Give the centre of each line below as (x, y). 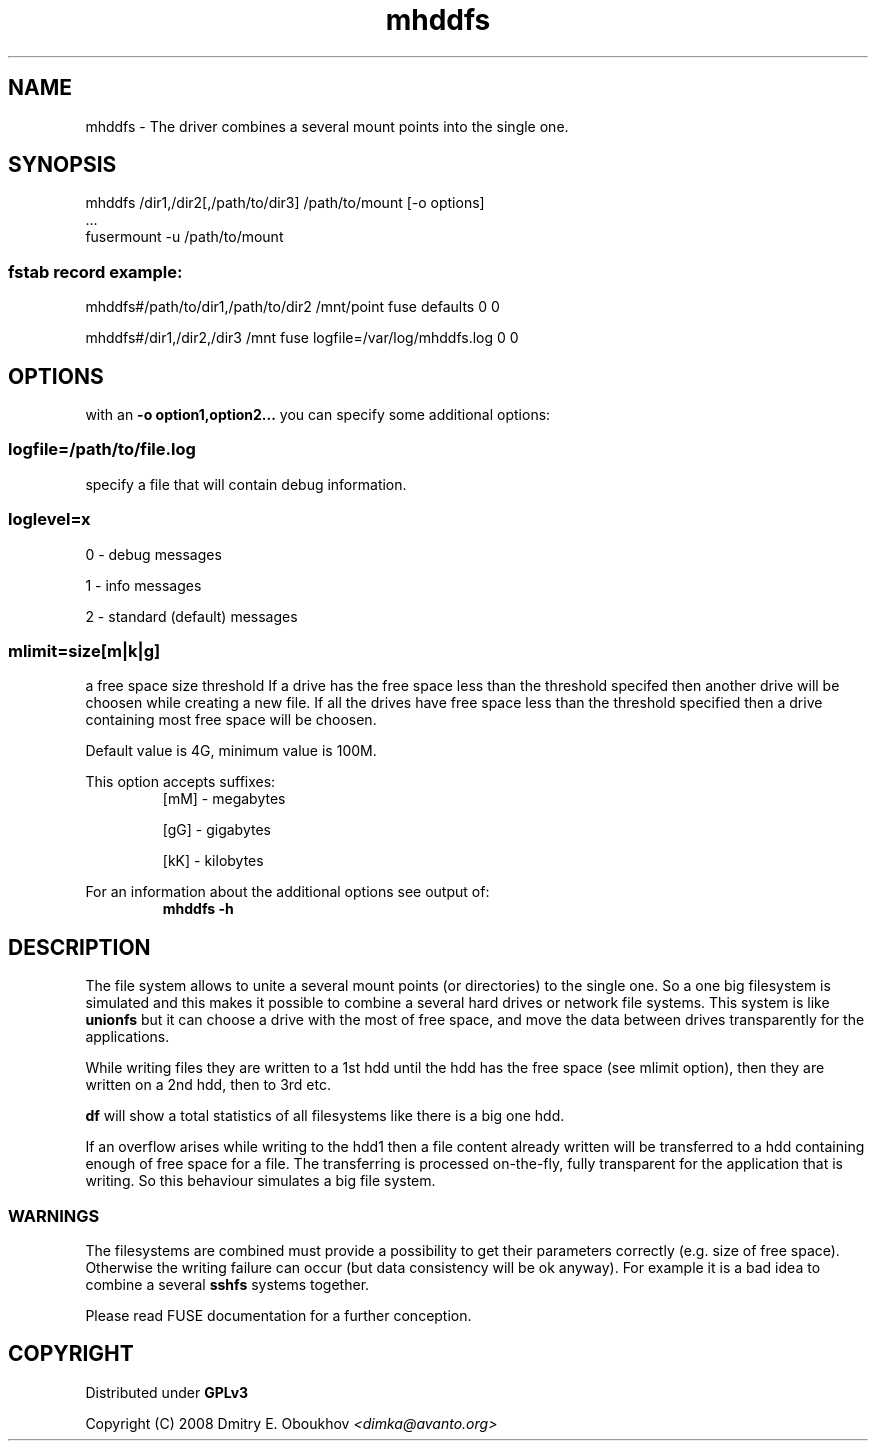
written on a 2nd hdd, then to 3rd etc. (208, 1085)
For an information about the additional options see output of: (287, 892)
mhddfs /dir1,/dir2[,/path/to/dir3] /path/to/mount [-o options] (285, 203)
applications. (127, 1037)
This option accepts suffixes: (180, 782)
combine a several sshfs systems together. (227, 1284)
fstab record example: (95, 271)
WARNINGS (54, 1215)
